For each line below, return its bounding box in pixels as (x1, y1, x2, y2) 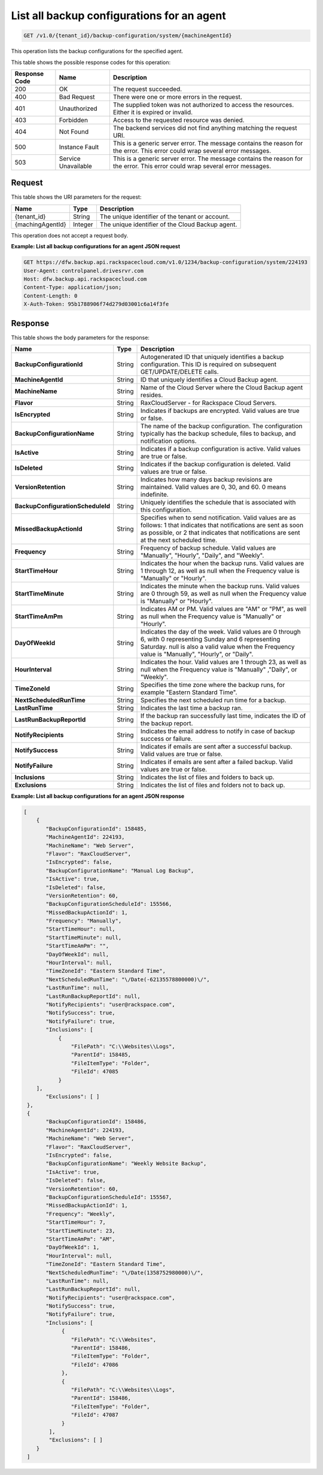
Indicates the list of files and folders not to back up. (141, 781, 285, 789)
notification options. (141, 437, 197, 445)
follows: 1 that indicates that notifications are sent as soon (141, 521, 304, 530)
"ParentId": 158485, (71, 1051, 132, 1059)
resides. (141, 391, 163, 399)
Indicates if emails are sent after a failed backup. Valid (141, 758, 293, 766)
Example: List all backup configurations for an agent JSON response (11, 793, 185, 800)
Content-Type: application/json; (23, 284, 122, 291)
